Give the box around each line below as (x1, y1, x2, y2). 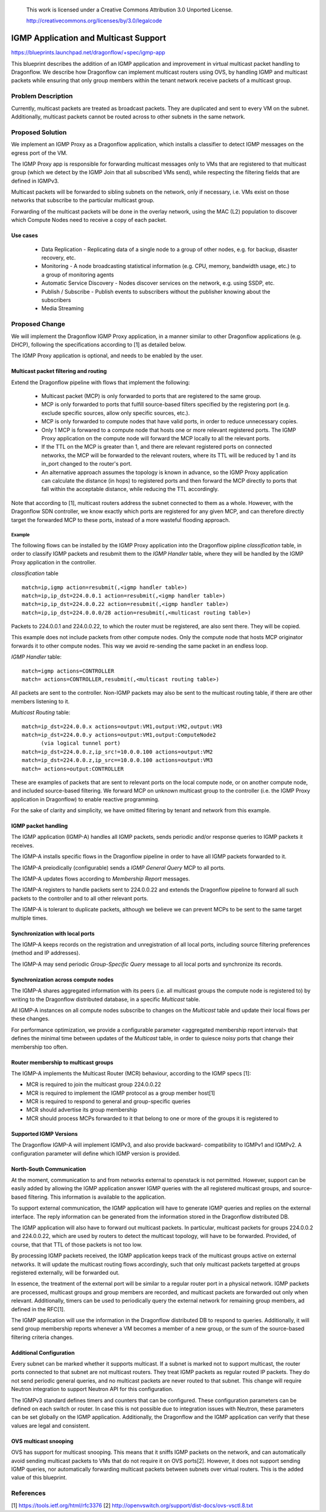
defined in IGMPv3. (11, 177, 59, 184)
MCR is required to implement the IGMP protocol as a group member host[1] (26, 1089, 216, 1097)
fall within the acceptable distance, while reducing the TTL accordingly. (41, 486, 219, 493)
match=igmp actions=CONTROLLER (22, 667, 115, 674)
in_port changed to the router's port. (41, 460, 132, 468)
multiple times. (11, 914, 48, 922)
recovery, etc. (41, 254, 76, 261)
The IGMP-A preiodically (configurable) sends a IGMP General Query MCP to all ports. (11, 864, 226, 871)
